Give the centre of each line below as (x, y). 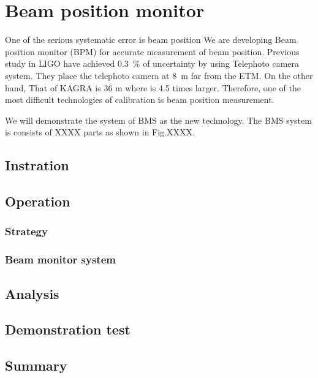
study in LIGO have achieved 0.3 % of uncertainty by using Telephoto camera (152, 63)
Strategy (26, 231)
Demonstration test (68, 329)
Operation (38, 201)
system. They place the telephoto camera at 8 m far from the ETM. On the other (159, 75)
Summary (36, 365)
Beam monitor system (60, 259)
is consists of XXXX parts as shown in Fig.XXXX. (100, 132)
